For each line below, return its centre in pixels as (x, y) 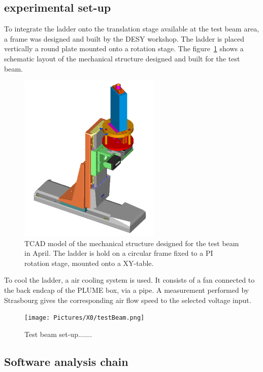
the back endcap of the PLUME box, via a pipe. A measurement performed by (127, 290)
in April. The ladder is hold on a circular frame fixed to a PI (119, 253)
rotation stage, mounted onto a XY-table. (89, 263)
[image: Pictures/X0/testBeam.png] (85, 318)
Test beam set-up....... (58, 334)
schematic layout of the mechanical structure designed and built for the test (122, 58)
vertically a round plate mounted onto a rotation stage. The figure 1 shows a (124, 48)
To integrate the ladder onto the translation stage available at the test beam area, (132, 29)
